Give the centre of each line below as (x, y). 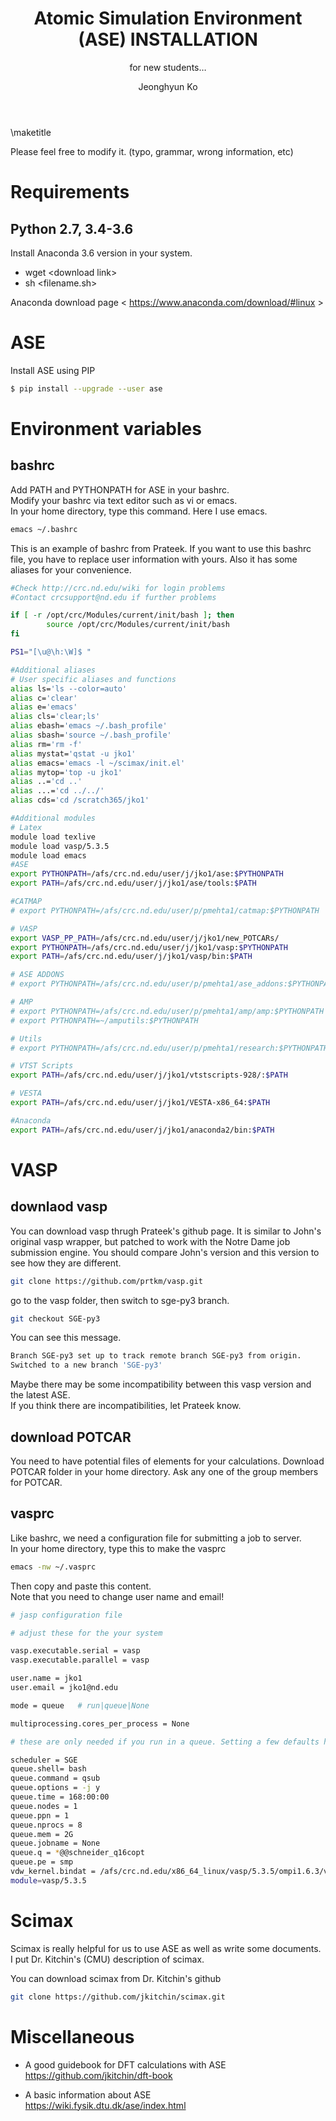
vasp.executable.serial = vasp (75, 1651)
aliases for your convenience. (71, 569)
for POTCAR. (36, 1482)
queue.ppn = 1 (40, 1815)
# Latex (26, 827)
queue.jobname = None (55, 1843)
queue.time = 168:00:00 (60, 1797)
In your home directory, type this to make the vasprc (118, 1548)
